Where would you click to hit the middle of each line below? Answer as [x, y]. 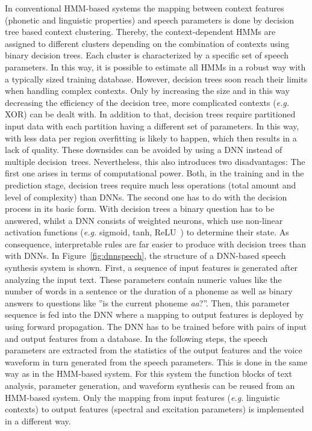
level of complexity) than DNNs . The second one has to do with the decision [146, 197]
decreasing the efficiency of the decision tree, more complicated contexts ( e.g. [147, 102]
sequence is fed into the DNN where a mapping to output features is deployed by [154, 315]
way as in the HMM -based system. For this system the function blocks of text [148, 374]
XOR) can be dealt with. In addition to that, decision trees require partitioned [150, 114]
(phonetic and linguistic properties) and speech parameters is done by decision [150, 20]
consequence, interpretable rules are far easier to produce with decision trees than [156, 243]
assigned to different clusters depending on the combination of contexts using [147, 43]
